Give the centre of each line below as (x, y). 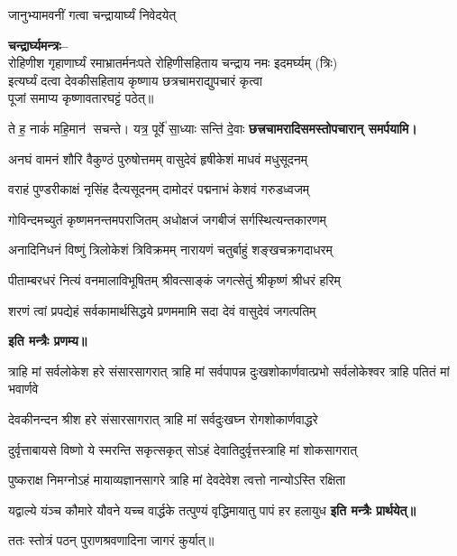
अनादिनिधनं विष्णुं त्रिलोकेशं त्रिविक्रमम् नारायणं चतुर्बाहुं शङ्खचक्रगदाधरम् (170, 250)
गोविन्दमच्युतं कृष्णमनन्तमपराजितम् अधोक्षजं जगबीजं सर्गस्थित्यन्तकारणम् (167, 219)
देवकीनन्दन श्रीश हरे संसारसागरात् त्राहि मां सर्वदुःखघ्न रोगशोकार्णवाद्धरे (163, 418)
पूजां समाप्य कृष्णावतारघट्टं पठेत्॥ (81, 98)
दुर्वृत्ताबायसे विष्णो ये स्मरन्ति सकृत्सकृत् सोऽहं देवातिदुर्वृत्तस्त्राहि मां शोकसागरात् (183, 449)
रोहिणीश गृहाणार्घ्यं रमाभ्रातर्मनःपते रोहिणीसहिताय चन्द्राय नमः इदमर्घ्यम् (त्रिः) (173, 63)
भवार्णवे (23, 389)
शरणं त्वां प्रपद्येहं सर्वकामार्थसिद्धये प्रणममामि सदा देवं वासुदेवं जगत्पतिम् (162, 310)
